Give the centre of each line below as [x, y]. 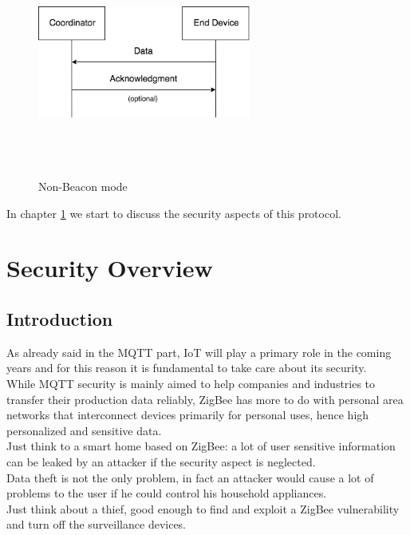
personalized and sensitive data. [84, 430]
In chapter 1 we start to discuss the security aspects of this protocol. [174, 213]
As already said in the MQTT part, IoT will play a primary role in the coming [199, 352]
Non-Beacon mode [83, 186]
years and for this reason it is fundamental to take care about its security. [187, 368]
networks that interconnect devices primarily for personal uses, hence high [188, 415]
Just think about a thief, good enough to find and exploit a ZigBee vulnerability [203, 508]
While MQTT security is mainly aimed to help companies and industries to [191, 383]
